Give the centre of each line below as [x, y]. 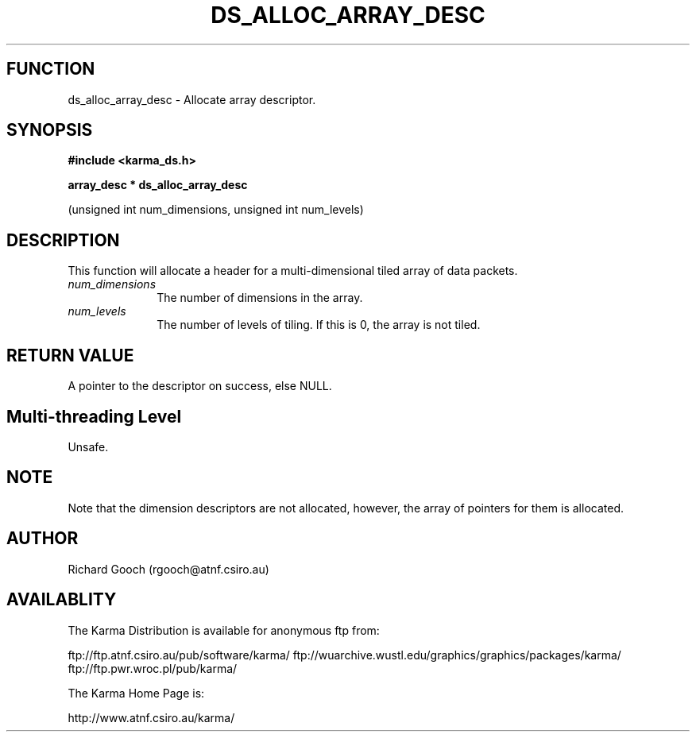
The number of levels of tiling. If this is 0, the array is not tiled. [319, 325]
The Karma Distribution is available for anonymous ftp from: [224, 630]
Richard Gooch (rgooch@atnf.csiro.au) [168, 569]
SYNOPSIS [50, 130]
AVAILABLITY [62, 600]
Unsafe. [88, 446]
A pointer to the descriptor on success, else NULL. [200, 386]
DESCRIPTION [63, 240]
